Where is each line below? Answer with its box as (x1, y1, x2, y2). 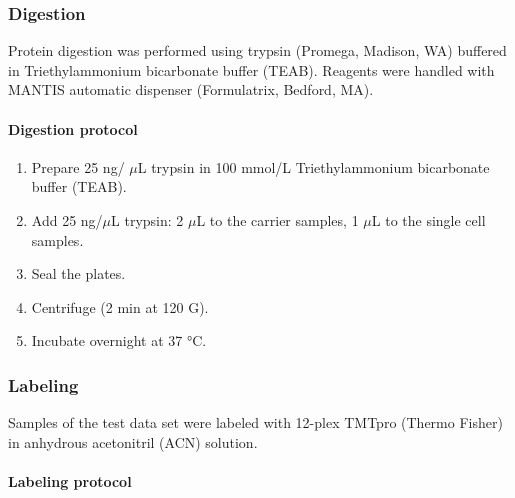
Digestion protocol (8, 118, 138, 139)
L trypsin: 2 (111, 209, 184, 230)
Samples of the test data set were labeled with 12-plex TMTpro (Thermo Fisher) (8, 412, 503, 433)
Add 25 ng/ (31, 209, 103, 230)
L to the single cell (371, 209, 486, 230)
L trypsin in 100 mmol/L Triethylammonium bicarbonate (137, 156, 490, 177)
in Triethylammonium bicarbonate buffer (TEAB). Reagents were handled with (8, 59, 495, 80)
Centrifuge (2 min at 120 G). (31, 296, 209, 317)
